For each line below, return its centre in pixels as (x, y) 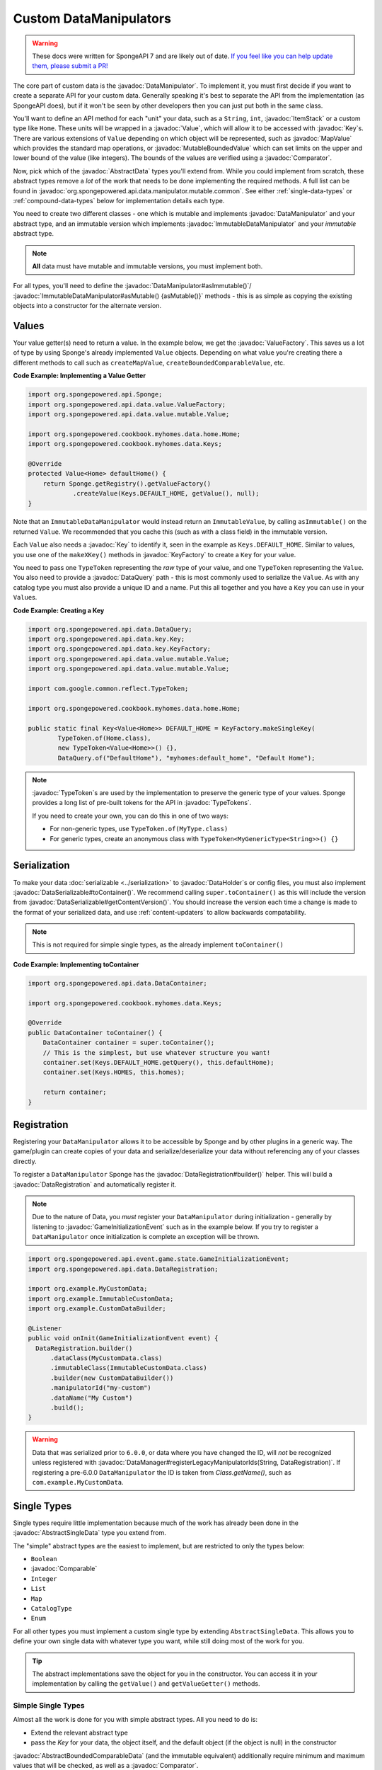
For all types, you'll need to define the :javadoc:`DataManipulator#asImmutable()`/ (132, 286)
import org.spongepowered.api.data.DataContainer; (118, 983)
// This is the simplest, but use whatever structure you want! (157, 1052)
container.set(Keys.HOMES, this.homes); (114, 1072)
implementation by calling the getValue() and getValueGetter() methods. (146, 1684)
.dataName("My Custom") (92, 1398)
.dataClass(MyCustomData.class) (106, 1358)
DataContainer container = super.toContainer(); (129, 1043)
